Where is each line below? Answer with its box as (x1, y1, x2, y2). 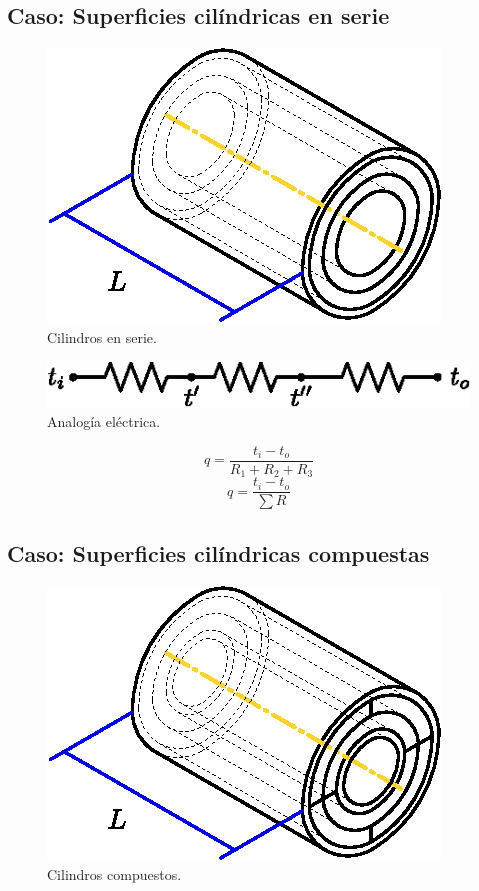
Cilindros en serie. (47, 326, 157, 347)
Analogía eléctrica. (47, 411, 161, 432)
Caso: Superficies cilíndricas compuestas (7, 537, 430, 568)
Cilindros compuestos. (47, 864, 182, 885)
